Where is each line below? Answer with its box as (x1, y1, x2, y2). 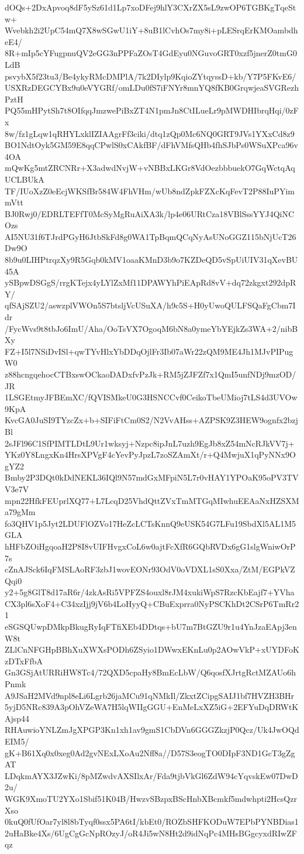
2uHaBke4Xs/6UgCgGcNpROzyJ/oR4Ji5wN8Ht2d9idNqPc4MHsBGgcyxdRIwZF (5, 826, 297, 839)
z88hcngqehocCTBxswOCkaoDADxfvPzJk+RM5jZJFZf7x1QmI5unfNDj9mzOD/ (5, 368, 296, 380)
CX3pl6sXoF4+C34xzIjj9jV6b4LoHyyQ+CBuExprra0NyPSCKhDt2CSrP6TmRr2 (5, 597, 299, 609)
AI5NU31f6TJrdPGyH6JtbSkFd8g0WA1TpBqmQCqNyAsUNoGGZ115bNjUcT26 (5, 230, 296, 242)
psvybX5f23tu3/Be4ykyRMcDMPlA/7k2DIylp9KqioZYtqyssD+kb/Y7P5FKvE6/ (5, 70, 296, 82)
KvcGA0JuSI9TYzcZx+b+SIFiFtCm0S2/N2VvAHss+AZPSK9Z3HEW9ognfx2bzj (5, 414, 298, 426)
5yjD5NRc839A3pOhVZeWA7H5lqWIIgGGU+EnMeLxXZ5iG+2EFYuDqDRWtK (5, 701, 299, 713)
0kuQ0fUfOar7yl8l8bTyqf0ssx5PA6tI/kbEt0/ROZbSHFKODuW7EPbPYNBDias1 (5, 815, 299, 828)
